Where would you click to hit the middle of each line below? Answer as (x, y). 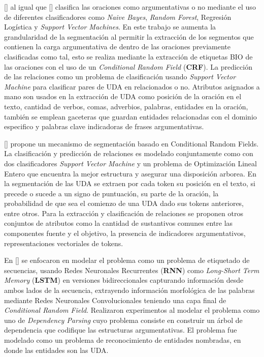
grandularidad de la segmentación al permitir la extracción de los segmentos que (129, 36)
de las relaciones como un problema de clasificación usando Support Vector (120, 77)
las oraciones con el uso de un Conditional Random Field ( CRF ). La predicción (128, 66)
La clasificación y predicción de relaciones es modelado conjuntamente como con (129, 153)
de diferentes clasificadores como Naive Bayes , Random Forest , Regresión (118, 17)
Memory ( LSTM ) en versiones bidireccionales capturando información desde (124, 280)
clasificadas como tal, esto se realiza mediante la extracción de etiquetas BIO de (128, 56)
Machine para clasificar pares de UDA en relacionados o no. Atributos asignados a (132, 86)
